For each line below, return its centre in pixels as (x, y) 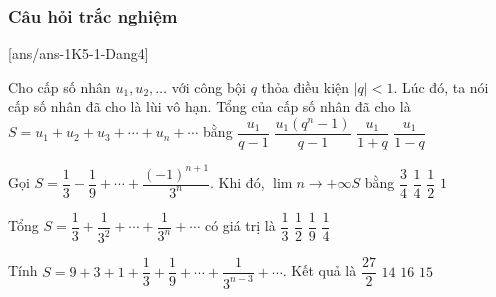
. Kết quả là (319, 270)
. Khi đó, (237, 182)
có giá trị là (240, 225)
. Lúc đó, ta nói (441, 86)
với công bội (208, 86)
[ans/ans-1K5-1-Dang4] (78, 53)
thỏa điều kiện (305, 86)
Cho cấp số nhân (59, 86)
